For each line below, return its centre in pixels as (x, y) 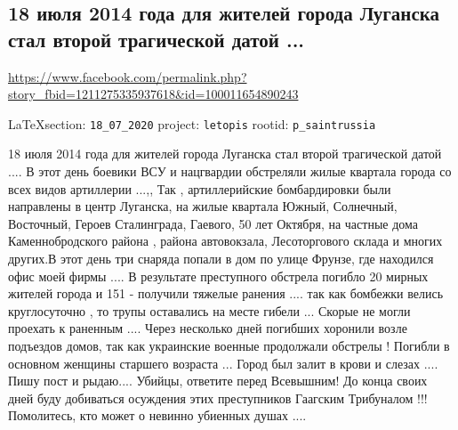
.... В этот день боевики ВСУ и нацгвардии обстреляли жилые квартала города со (230, 171)
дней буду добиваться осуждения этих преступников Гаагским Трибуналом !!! (218, 398)
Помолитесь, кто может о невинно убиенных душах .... (157, 415)
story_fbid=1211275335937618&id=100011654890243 (153, 94)
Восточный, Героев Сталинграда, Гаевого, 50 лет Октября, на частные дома (213, 223)
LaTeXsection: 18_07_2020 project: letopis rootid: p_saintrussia (192, 123)
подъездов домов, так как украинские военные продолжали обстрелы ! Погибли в (229, 345)
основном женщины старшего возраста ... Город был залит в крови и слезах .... (223, 363)
